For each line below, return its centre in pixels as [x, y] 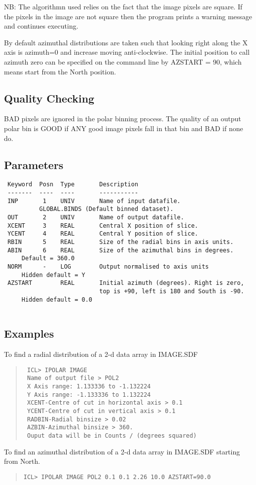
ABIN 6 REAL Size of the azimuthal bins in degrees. [121, 250]
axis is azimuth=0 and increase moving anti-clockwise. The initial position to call [127, 52]
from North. [22, 461]
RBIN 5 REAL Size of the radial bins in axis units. [121, 242]
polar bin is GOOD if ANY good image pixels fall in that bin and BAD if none [124, 128]
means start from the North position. [60, 71]
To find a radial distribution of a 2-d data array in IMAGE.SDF [101, 354]
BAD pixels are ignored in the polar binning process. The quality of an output [123, 119]
